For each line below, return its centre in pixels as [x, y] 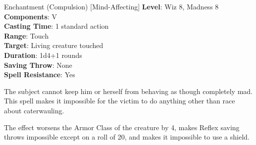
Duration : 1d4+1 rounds [43, 55]
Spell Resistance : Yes [40, 74]
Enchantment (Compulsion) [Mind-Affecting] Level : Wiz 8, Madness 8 [111, 6]
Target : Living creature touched [54, 45]
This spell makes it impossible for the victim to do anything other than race [120, 101]
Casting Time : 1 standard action [56, 26]
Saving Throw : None [38, 65]
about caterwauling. [34, 110]
